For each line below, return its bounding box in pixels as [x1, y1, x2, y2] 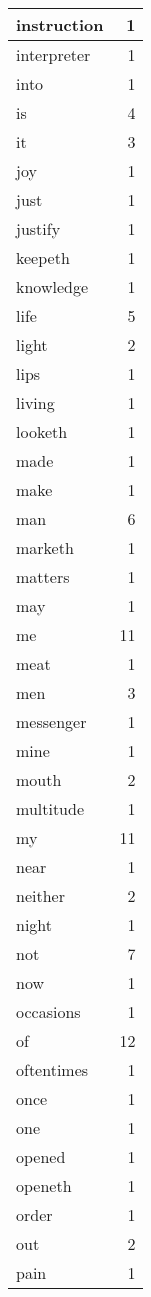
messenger [16, 710, 87, 733]
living [16, 391, 55, 414]
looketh [16, 420, 68, 443]
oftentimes [16, 1058, 89, 1081]
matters [16, 565, 70, 588]
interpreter [16, 43, 91, 66]
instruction [16, 13, 104, 36]
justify [16, 217, 61, 240]
